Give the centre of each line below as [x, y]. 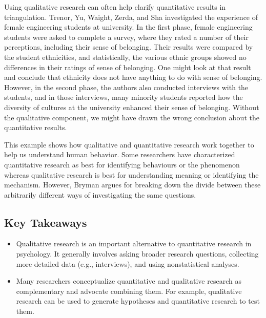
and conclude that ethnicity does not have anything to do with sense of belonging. [133, 77]
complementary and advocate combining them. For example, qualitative [129, 291]
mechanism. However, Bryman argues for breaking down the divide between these [132, 185]
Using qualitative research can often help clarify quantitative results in [115, 7]
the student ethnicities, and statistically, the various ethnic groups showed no [125, 57]
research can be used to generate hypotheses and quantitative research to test [138, 301]
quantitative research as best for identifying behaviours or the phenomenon [122, 164]
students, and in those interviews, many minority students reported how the [124, 97]
